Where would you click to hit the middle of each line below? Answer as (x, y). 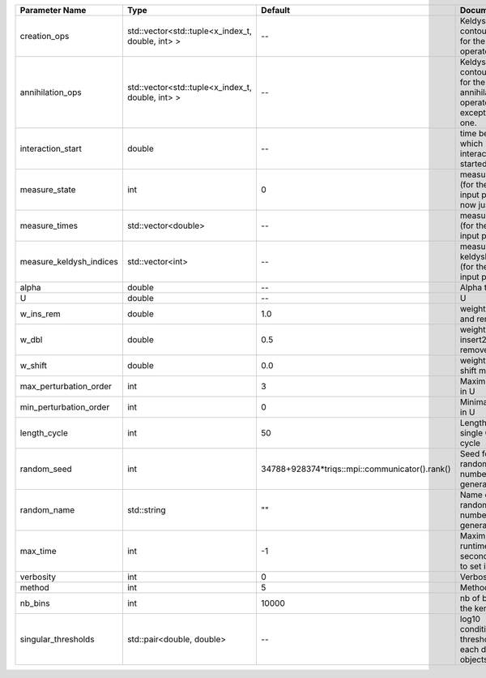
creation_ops (45, 36)
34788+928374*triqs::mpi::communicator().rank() (356, 469)
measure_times (49, 225)
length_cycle (44, 433)
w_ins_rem (40, 314)
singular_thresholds (57, 639)
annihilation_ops (51, 92)
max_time (38, 551)
